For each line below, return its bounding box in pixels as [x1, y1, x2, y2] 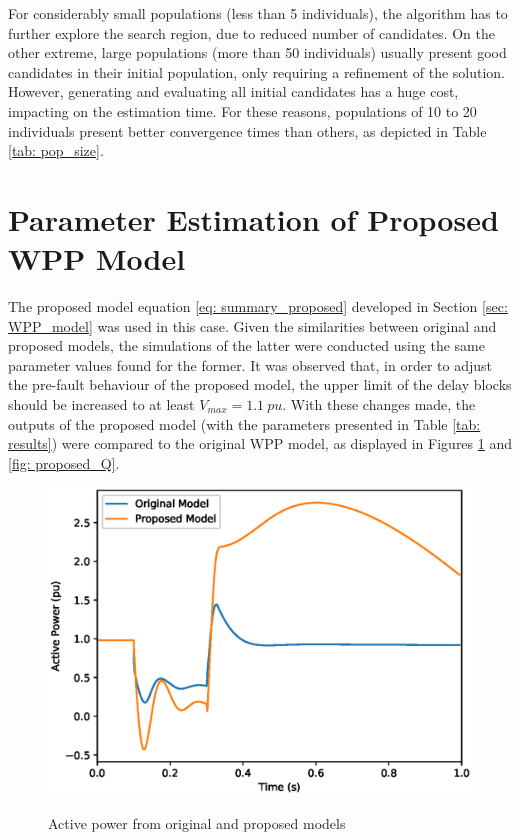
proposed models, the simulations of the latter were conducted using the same [8, 335, 485, 356]
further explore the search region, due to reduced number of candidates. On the [8, 22, 495, 43]
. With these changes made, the [282, 394, 476, 415]
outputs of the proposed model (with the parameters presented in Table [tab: [8, 413, 481, 434]
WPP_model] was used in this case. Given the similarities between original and [8, 315, 497, 336]
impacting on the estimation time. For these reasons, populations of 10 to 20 [8, 100, 477, 121]
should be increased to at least [8, 394, 195, 415]
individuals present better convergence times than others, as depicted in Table [8, 120, 487, 141]
